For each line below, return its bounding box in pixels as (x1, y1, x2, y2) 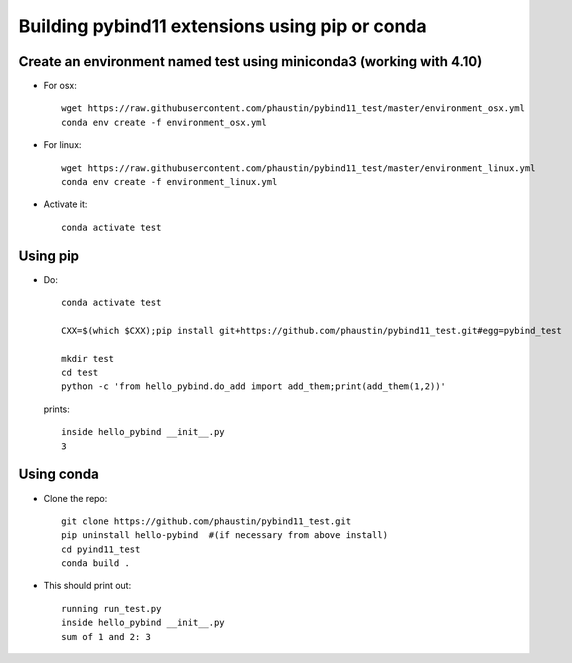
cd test (61, 367, 99, 379)
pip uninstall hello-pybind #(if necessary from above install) (61, 530, 389, 541)
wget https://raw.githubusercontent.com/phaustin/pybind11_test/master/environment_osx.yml (61, 103, 525, 114)
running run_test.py (61, 603, 162, 614)
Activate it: (43, 198, 88, 210)
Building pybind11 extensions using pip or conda (18, 15, 427, 37)
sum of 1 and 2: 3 (61, 631, 152, 642)
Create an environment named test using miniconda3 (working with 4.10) (18, 53, 483, 70)
